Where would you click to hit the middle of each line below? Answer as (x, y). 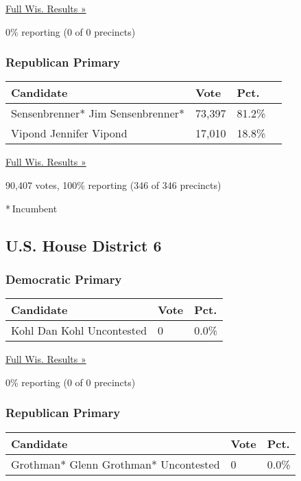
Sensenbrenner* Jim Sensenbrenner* (98, 113)
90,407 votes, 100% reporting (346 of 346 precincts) (113, 185)
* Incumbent (32, 208)
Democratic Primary (64, 279)
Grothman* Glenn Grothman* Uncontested (116, 464)
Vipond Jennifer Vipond (69, 133)
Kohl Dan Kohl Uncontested (79, 331)
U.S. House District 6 (84, 245)
